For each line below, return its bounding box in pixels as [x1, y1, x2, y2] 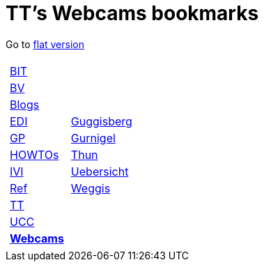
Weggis [70, 181, 111, 195]
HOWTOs [10, 147, 59, 162]
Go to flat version [6, 38, 84, 50]
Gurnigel [70, 130, 116, 145]
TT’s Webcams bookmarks [6, 1, 259, 25]
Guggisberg [70, 114, 132, 128]
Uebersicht [70, 164, 129, 178]
